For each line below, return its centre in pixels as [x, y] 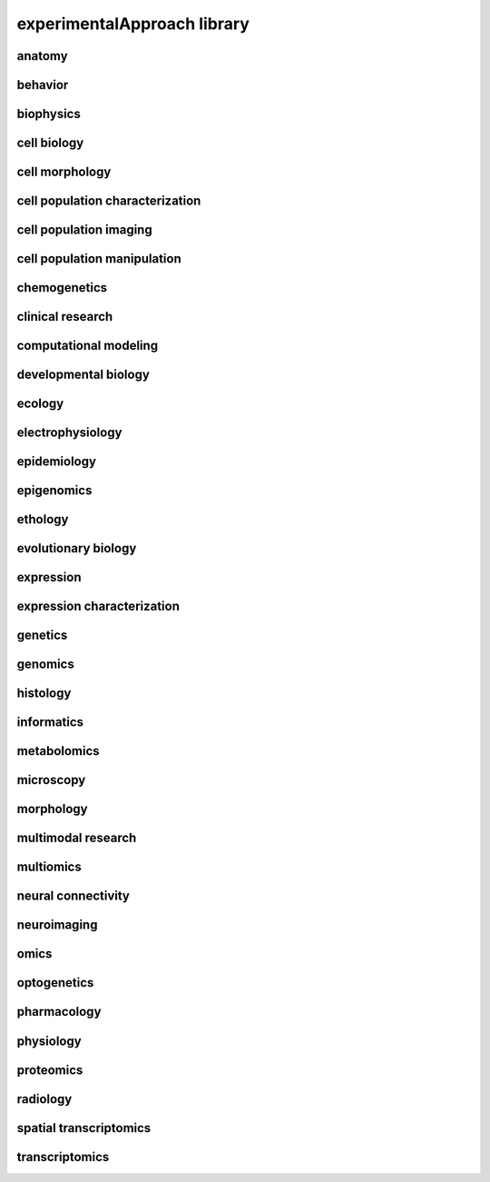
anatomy [42, 56]
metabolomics [58, 751]
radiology [44, 1099]
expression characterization [98, 606]
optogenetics [55, 983]
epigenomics [54, 491]
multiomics [49, 867]
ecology [40, 404]
